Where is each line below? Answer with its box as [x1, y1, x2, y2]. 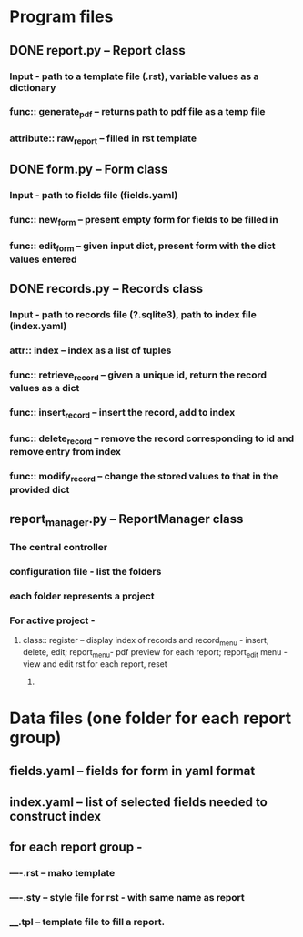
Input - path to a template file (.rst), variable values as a [9, 70, 259, 83]
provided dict [9, 483, 70, 496]
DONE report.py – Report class [9, 43, 186, 58]
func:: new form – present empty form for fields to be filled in [9, 214, 279, 228]
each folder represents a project [9, 589, 155, 602]
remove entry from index [9, 446, 121, 458]
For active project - [9, 614, 96, 627]
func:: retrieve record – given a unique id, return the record [9, 368, 267, 383]
